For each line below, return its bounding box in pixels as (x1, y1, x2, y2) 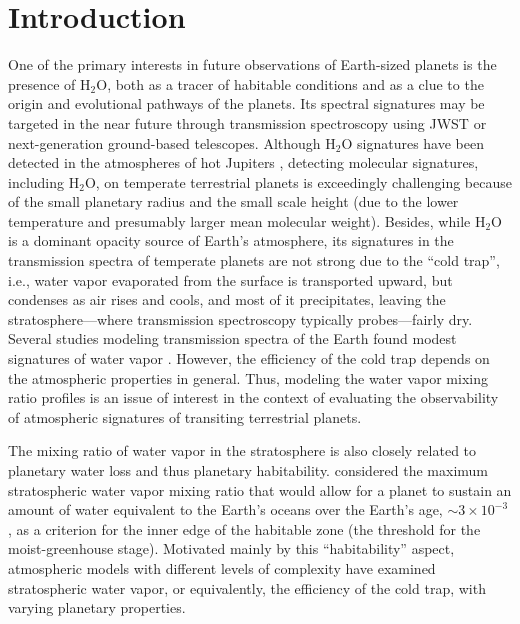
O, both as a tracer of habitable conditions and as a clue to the (96, 73, 484, 94)
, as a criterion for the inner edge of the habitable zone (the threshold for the (8, 518, 481, 539)
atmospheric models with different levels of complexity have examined (8, 557, 436, 578)
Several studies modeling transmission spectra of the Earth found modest (8, 328, 457, 349)
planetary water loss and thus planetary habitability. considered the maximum (8, 460, 489, 480)
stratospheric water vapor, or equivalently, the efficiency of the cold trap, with (8, 577, 486, 598)
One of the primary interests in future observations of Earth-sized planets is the (8, 54, 497, 75)
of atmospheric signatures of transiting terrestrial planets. (8, 406, 362, 427)
